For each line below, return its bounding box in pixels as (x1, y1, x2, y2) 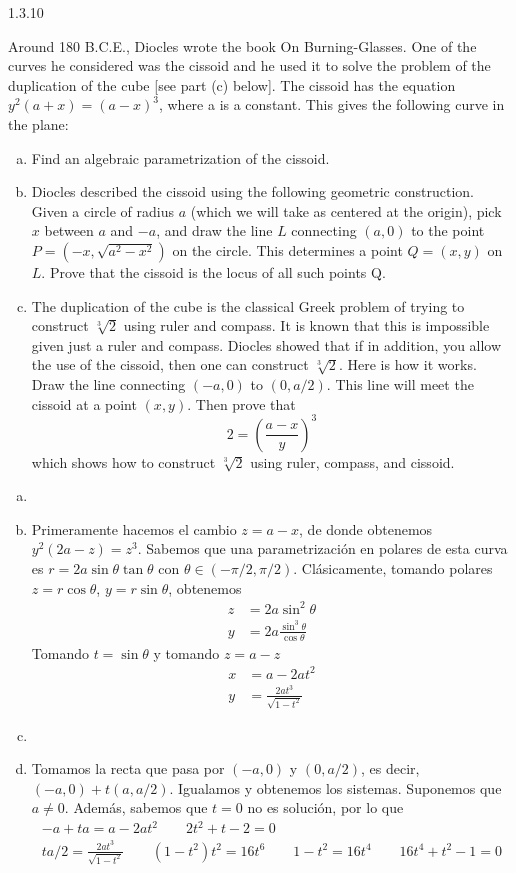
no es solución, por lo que (247, 797, 404, 818)
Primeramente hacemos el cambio (31, 518, 237, 539)
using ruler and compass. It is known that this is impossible (123, 315, 490, 336)
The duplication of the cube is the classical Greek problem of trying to (31, 295, 465, 316)
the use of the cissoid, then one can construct (31, 354, 309, 375)
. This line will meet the (326, 373, 474, 394)
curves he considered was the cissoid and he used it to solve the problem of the (8, 55, 491, 76)
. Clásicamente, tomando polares (293, 557, 493, 578)
